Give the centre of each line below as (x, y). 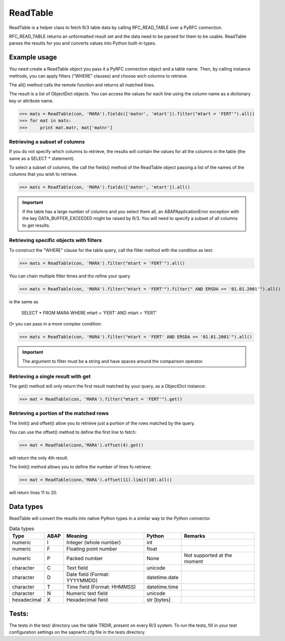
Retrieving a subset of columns (47, 141)
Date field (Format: (88, 574)
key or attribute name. (31, 101)
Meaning (77, 536)
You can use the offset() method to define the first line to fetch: (73, 432)
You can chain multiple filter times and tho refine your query (70, 276)
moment (194, 561)
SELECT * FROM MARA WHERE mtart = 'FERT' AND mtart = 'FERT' (89, 313)
